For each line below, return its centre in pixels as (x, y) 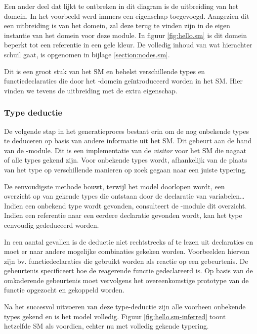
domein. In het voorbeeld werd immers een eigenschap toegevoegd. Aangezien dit (127, 16)
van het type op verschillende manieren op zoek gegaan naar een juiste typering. (126, 169)
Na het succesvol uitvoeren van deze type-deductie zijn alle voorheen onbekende (125, 307)
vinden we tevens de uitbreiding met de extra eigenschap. (91, 90)
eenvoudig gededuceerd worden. (52, 225)
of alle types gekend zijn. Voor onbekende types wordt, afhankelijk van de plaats (126, 160)
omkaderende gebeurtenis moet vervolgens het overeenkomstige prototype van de (127, 280)
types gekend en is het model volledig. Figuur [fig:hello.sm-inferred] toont (115, 316)
